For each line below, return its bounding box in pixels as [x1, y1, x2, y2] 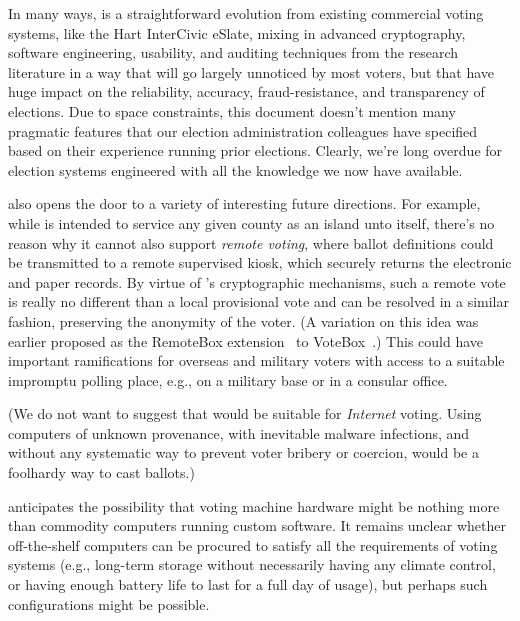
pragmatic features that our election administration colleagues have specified [8, 120, 478, 141]
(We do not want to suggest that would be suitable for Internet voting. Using [8, 403, 482, 424]
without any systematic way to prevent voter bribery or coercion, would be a [8, 442, 479, 463]
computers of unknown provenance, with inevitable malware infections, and [8, 422, 470, 443]
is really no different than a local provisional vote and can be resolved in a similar [8, 291, 510, 312]
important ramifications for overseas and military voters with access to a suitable [8, 350, 505, 371]
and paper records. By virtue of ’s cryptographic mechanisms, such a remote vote [8, 271, 506, 292]
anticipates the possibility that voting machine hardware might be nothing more [8, 495, 500, 516]
